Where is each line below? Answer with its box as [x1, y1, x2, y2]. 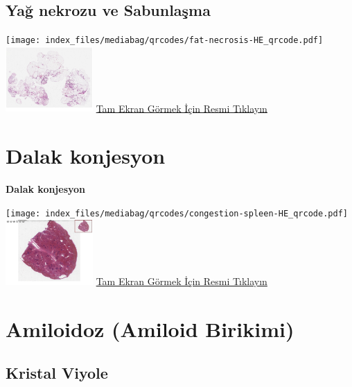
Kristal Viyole [6, 362, 108, 384]
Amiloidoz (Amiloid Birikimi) [6, 314, 294, 343]
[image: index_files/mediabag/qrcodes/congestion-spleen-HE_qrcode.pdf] [6, 208, 348, 218]
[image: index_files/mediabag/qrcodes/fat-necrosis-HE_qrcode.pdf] [6, 35, 324, 46]
